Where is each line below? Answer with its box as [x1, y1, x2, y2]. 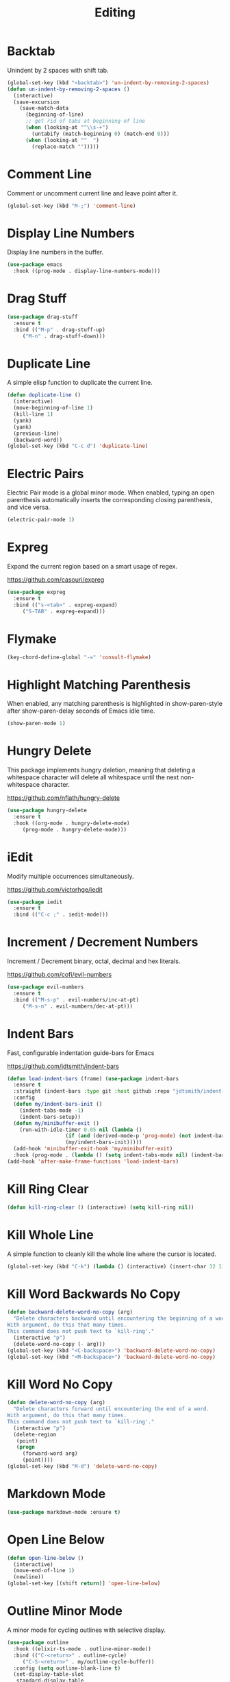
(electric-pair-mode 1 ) [7, 517, 75, 523]
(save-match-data [19, 105, 69, 112]
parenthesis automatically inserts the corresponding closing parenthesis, [7, 496, 213, 504]
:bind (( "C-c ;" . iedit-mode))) [13, 911, 109, 919]
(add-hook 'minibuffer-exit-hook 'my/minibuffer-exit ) [13, 1146, 173, 1152]
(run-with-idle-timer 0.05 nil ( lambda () [19, 1126, 142, 1133]
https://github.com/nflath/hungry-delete [7, 794, 120, 802]
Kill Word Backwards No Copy [7, 1286, 181, 1301]
